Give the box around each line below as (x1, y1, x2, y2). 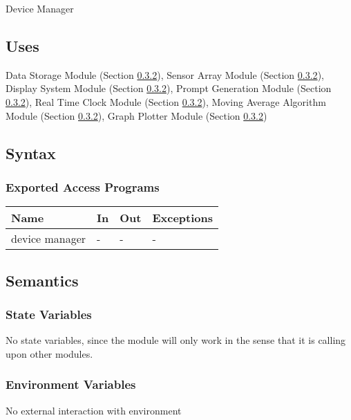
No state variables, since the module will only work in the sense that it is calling (6, 333, 346, 347)
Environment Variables (6, 376, 136, 393)
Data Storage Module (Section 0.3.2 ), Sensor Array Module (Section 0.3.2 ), (6, 67, 324, 82)
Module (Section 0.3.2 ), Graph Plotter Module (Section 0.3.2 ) (6, 108, 267, 122)
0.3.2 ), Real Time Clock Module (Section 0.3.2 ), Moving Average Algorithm (6, 94, 326, 109)
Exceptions (152, 210, 214, 226)
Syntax (6, 142, 56, 163)
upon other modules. (6, 346, 93, 360)
